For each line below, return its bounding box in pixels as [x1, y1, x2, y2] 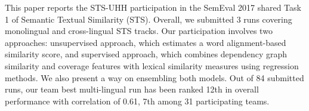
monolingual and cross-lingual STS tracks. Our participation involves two [5, 24, 273, 37]
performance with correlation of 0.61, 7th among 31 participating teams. [5, 94, 270, 107]
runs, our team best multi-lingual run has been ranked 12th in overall [5, 83, 259, 95]
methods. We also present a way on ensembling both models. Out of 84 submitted [5, 71, 304, 84]
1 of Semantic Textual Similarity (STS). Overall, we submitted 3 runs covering [5, 13, 292, 25]
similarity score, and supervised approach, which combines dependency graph [5, 48, 288, 60]
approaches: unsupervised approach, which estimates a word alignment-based [5, 36, 286, 48]
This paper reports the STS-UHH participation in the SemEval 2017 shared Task [5, 1, 301, 13]
